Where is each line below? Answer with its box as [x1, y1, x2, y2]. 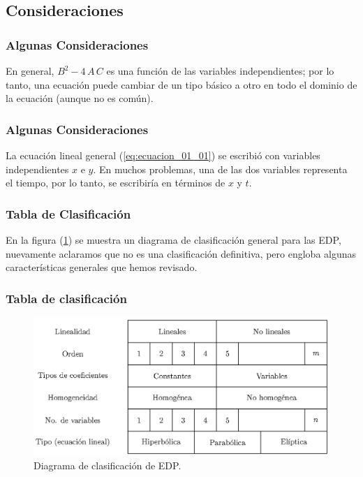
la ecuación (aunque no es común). [6, 91, 154, 105]
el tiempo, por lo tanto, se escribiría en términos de [6, 175, 225, 190]
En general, [6, 64, 54, 78]
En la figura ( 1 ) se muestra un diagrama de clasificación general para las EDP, [6, 233, 341, 247]
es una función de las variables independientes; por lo [106, 64, 334, 78]
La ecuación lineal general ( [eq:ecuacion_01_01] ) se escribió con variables [6, 148, 320, 162]
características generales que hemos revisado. [6, 260, 198, 274]
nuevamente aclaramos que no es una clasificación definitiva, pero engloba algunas [6, 246, 357, 260]
